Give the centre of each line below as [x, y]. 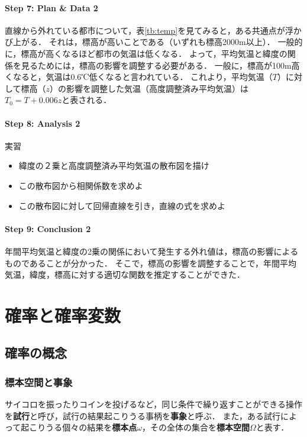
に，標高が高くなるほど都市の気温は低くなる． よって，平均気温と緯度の [146, 53]
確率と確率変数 [63, 315]
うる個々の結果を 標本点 [91, 427]
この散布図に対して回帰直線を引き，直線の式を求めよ [122, 205]
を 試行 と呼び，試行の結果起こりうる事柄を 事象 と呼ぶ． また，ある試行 [143, 415]
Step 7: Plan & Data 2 [51, 7]
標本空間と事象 [39, 382]
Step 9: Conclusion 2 [48, 228]
